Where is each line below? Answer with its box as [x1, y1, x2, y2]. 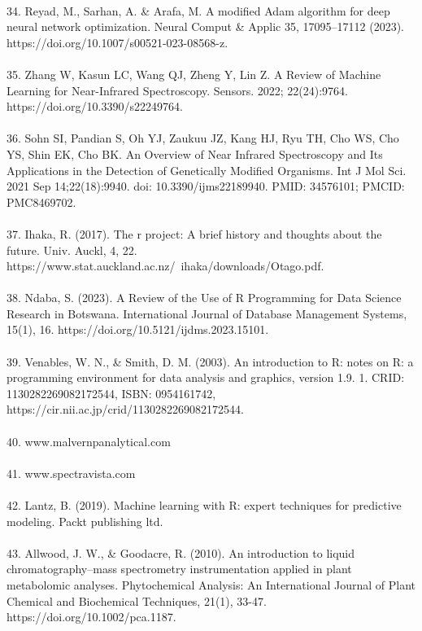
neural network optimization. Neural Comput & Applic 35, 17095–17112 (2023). [7, 18, 404, 35]
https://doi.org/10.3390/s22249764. [7, 98, 183, 115]
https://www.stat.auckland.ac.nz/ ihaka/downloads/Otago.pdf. [7, 257, 324, 274]
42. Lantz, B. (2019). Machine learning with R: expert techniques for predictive [7, 497, 402, 513]
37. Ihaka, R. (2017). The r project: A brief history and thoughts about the [7, 225, 382, 242]
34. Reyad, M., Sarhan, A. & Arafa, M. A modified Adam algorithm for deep [7, 2, 390, 19]
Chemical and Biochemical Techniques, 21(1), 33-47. [7, 592, 267, 609]
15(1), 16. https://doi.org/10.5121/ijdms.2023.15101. [7, 321, 269, 338]
